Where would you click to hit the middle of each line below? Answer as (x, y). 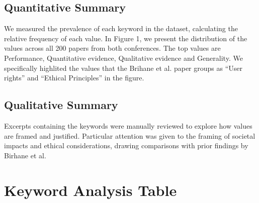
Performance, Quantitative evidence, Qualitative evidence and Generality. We (123, 58)
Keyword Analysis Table (91, 190)
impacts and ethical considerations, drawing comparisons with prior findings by (126, 145)
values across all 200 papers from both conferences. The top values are (112, 48)
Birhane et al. (25, 155)
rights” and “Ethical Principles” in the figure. (74, 78)
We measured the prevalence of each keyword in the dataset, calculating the (121, 28)
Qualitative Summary (61, 105)
